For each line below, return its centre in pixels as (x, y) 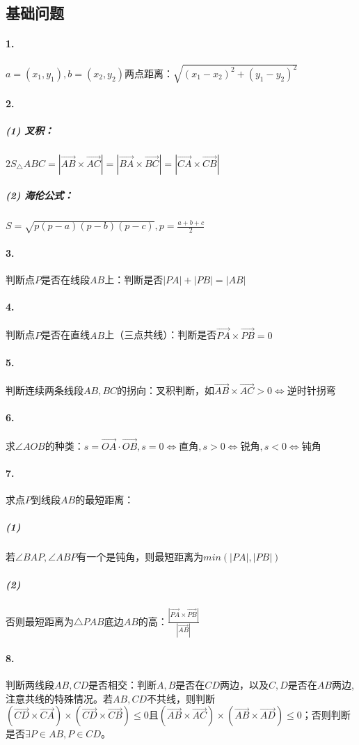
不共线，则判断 (181, 698)
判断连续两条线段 (45, 390)
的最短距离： (105, 500)
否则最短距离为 (40, 621)
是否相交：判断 (122, 685)
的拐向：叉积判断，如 (166, 390)
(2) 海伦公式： (40, 195)
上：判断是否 (134, 280)
